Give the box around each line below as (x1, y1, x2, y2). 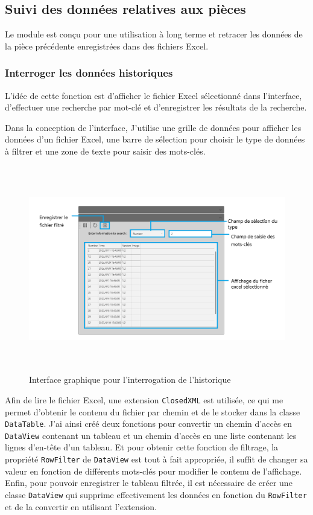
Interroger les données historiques (5, 65, 173, 80)
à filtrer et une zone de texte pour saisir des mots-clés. (5, 144, 206, 157)
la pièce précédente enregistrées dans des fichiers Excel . (5, 39, 209, 52)
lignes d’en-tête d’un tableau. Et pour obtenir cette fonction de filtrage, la (5, 441, 279, 453)
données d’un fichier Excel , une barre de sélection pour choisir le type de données (5, 133, 305, 146)
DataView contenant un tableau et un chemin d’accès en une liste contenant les (5, 429, 297, 441)
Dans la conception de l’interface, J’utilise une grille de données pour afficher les (5, 121, 302, 133)
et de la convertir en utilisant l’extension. (5, 500, 157, 513)
